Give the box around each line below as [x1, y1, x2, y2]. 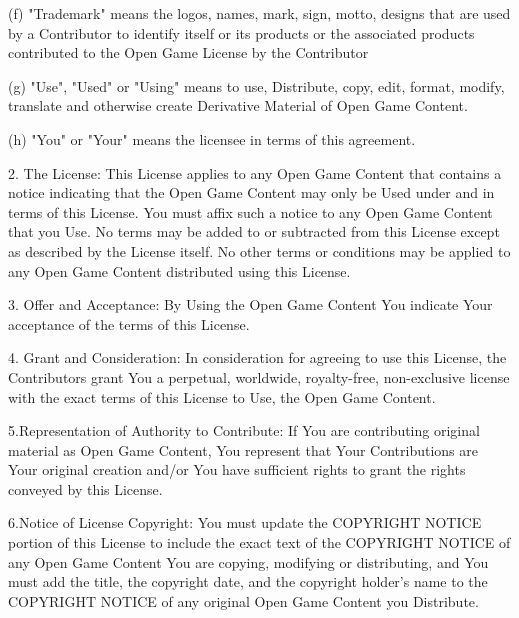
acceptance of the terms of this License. [8, 313, 250, 334]
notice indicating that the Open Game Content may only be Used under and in [8, 182, 495, 203]
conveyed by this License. [8, 478, 163, 499]
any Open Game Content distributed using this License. [8, 260, 351, 281]
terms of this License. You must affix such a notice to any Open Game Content [8, 201, 493, 222]
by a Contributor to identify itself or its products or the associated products [8, 22, 475, 43]
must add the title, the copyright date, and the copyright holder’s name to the [8, 571, 488, 592]
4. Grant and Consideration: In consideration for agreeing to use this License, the [8, 347, 507, 368]
